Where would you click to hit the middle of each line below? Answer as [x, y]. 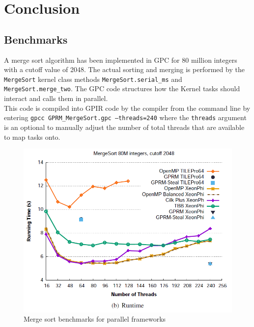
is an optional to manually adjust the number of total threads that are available [124, 127]
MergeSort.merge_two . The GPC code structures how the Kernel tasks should [122, 88]
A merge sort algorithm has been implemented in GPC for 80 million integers [121, 60]
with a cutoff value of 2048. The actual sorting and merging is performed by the [124, 69]
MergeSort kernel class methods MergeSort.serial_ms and [93, 79]
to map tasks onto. [32, 137]
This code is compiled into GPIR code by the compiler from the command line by [127, 108]
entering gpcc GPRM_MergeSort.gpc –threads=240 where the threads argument [125, 117]
